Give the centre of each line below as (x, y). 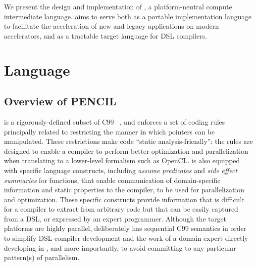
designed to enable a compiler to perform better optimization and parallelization (126, 151)
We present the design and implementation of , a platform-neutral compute (118, 6)
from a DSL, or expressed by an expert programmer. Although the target (115, 218)
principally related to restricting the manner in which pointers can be (109, 131)
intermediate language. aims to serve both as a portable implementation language (128, 16)
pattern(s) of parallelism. (42, 257)
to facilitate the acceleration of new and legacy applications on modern (112, 26)
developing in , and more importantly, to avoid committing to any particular (120, 247)
